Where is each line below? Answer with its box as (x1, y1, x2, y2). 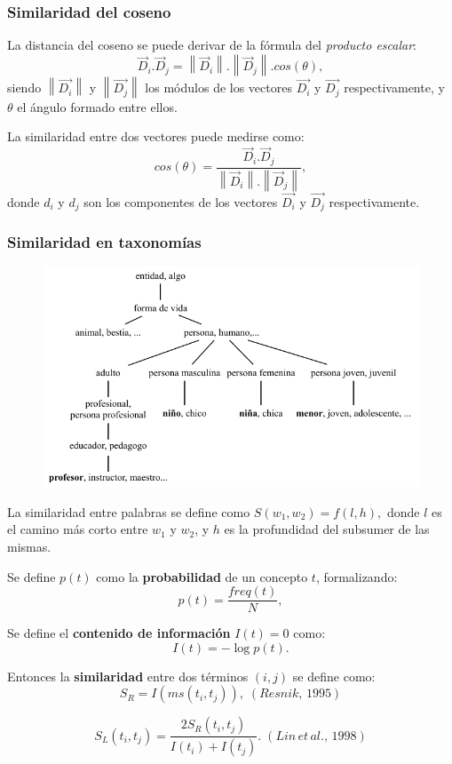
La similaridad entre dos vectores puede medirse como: (7, 127, 305, 146)
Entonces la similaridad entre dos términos (7, 666, 249, 685)
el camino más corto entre (7, 520, 148, 538)
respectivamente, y (344, 78, 445, 97)
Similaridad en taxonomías (7, 231, 202, 253)
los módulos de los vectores (145, 78, 292, 97)
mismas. (7, 537, 52, 555)
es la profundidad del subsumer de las (224, 520, 430, 538)
